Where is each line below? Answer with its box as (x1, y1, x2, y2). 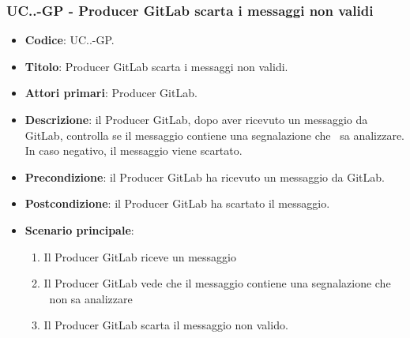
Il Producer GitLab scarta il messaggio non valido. (43, 317, 288, 333)
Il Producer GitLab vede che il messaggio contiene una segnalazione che (43, 275, 391, 291)
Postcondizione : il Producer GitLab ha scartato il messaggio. (24, 195, 330, 212)
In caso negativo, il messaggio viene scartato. (24, 142, 243, 159)
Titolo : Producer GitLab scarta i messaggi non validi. (24, 58, 288, 74)
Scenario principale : (24, 221, 134, 238)
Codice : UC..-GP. (24, 32, 115, 48)
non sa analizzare (49, 290, 133, 306)
